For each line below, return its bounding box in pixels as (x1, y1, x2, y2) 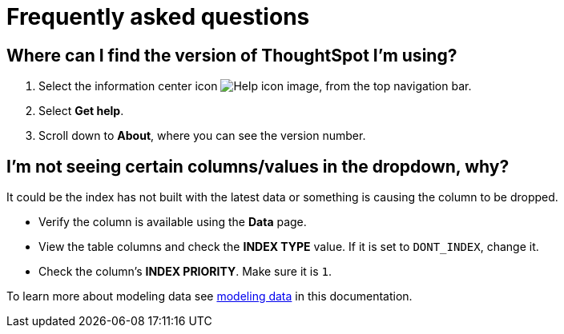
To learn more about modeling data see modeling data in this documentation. (6, 289, 413, 304)
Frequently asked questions (6, 3, 310, 30)
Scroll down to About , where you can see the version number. (38, 129, 366, 143)
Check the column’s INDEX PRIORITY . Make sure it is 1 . (38, 264, 332, 279)
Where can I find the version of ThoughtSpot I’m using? (6, 45, 457, 66)
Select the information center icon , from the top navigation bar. (38, 79, 472, 93)
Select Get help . (38, 104, 124, 118)
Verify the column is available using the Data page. (38, 215, 307, 229)
